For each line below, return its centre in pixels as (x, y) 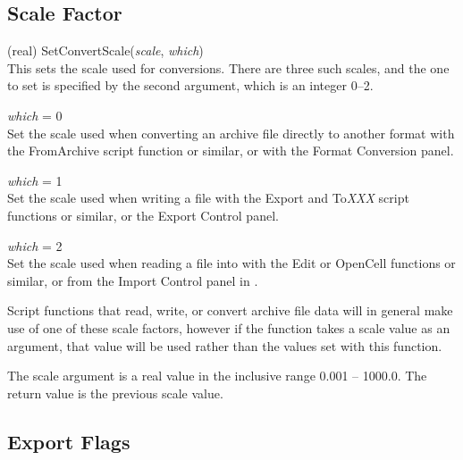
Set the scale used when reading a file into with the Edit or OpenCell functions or (231, 263)
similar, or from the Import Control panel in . (133, 280)
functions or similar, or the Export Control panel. (143, 215)
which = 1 (35, 180)
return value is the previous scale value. (115, 393)
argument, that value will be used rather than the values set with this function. (225, 345)
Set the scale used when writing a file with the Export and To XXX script (208, 198)
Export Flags (69, 441)
